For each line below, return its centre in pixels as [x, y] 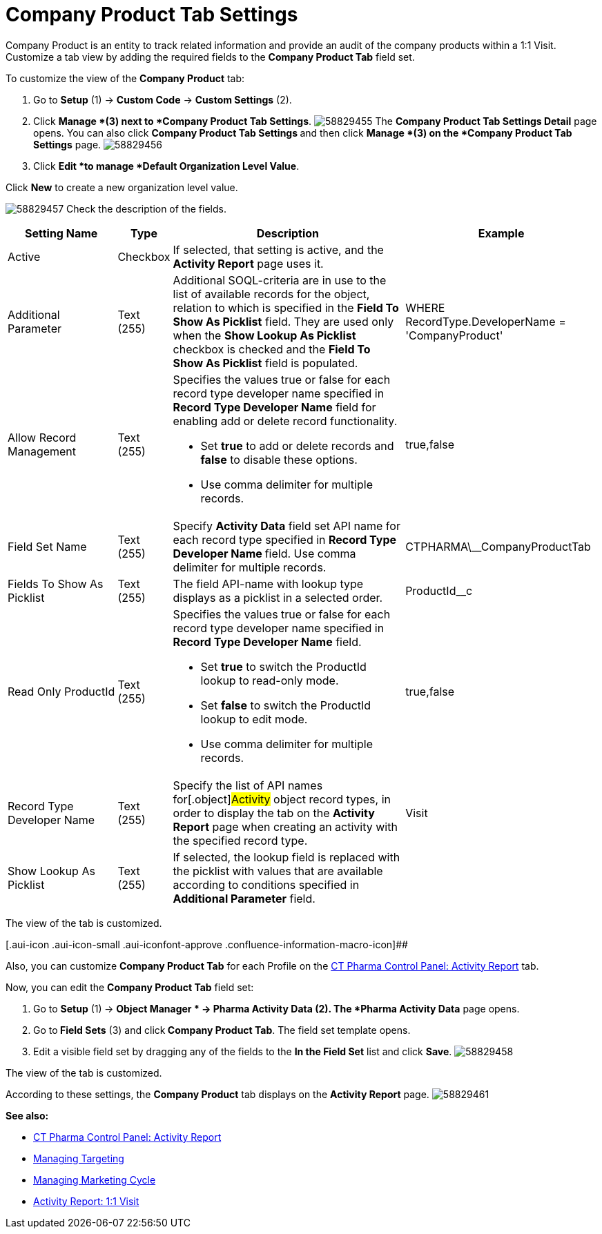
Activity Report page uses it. [248, 263]
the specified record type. [240, 840]
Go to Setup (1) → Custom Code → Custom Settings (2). [163, 99]
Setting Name [61, 233]
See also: [27, 1115]
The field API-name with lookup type [268, 584]
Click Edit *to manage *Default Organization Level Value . [166, 166]
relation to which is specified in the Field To [286, 307]
